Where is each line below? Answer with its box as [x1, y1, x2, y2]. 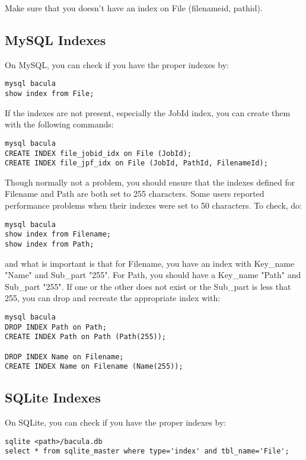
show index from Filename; [5, 230, 111, 239]
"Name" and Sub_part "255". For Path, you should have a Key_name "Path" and [5, 269, 301, 281]
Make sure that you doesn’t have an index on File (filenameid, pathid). [5, 2, 263, 14]
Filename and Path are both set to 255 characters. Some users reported [5, 187, 264, 200]
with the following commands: [5, 118, 114, 130]
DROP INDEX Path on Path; [5, 322, 107, 331]
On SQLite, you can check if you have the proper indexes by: [5, 416, 227, 429]
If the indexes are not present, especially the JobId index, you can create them [5, 106, 291, 119]
